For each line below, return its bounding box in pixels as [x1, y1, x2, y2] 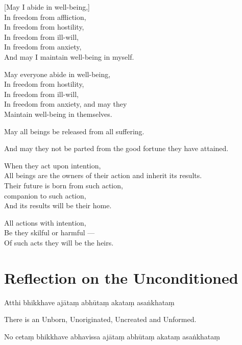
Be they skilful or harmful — [4, 227, 95, 238]
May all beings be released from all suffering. [4, 126, 144, 136]
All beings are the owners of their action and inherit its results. [4, 170, 202, 181]
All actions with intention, [4, 217, 86, 228]
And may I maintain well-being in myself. [4, 51, 134, 62]
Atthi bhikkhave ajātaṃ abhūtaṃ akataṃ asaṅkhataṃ [4, 297, 175, 307]
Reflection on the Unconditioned [4, 267, 238, 288]
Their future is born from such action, [4, 180, 123, 190]
